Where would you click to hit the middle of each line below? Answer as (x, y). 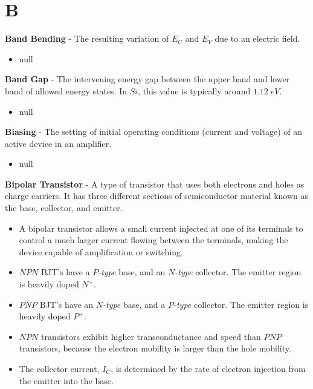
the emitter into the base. (66, 380)
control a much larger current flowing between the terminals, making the (153, 240)
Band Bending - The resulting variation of (87, 38)
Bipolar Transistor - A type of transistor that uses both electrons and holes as (155, 184)
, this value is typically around (194, 90)
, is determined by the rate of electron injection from (208, 368)
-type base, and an (132, 272)
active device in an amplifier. (58, 143)
